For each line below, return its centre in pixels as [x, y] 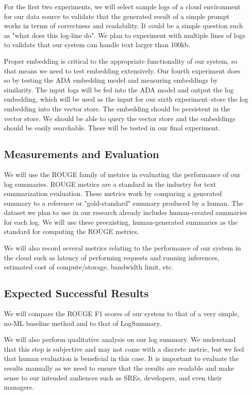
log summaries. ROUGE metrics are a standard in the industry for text [110, 184]
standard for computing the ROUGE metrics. [72, 231]
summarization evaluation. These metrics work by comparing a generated [113, 193]
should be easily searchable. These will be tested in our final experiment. [112, 128]
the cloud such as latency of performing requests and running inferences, [112, 257]
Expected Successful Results [76, 293]
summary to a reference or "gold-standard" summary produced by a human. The [124, 203]
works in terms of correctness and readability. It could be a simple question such [124, 26]
